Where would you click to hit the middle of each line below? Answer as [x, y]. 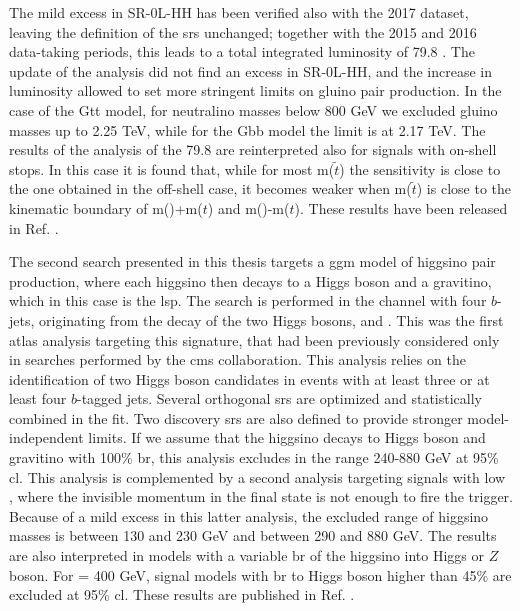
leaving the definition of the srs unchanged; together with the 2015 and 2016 [243, 31]
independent [46, 437]
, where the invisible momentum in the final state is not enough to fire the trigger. [261, 496]
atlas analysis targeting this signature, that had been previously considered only [254, 339]
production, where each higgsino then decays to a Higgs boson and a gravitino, [250, 280]
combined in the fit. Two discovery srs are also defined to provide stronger [236, 417]
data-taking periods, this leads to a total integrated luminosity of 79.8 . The [242, 51]
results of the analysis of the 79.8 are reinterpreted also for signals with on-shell [253, 149]
